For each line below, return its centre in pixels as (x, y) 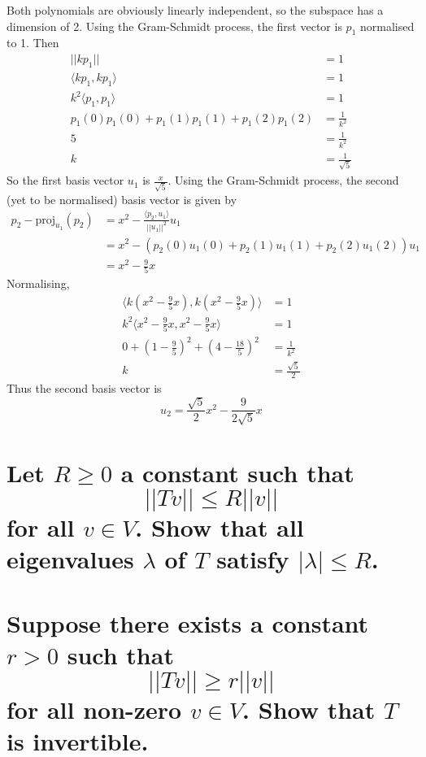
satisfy (253, 559)
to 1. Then (33, 43)
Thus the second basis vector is (84, 387)
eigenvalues (70, 559)
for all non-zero (94, 709)
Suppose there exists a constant (188, 622)
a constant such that (237, 472)
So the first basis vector (65, 180)
